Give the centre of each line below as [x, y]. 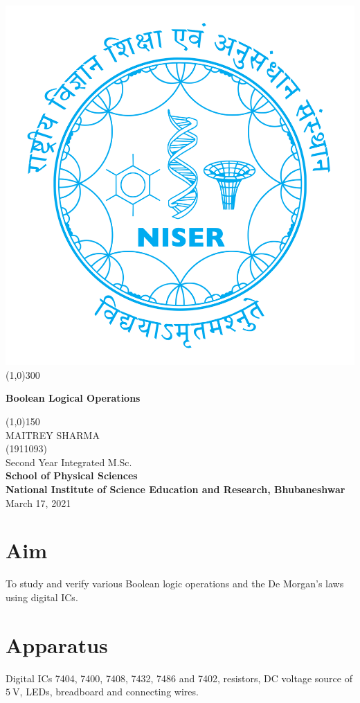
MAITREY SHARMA [53, 435]
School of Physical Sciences [72, 475]
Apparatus [57, 644]
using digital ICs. [42, 597]
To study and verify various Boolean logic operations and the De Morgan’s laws [175, 584]
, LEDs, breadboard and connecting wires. [109, 692]
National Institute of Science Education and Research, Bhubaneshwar [175, 489]
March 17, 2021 [38, 502]
